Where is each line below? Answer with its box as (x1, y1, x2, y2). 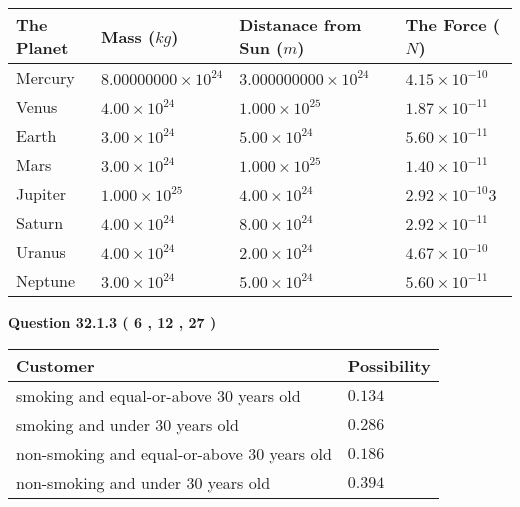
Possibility (347, 353, 431, 377)
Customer (16, 353, 95, 377)
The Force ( (405, 13, 500, 36)
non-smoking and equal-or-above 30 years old (16, 441, 332, 465)
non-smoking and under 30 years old (16, 470, 271, 494)
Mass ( (100, 24, 156, 48)
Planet (16, 36, 69, 59)
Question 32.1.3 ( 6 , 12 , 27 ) (8, 312, 217, 332)
